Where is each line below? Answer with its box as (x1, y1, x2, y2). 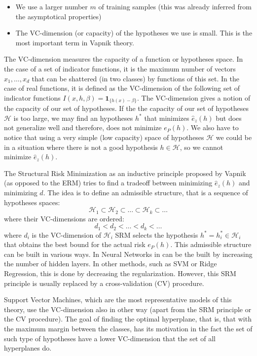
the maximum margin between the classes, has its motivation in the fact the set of (4, 323, 253, 334)
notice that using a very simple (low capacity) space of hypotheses (4, 132, 204, 142)
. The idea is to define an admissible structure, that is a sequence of (43, 187, 248, 198)
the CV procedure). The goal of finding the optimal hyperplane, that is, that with (4, 314, 252, 324)
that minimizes (144, 112, 189, 123)
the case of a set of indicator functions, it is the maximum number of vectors (4, 63, 236, 73)
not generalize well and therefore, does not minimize (4, 122, 162, 133)
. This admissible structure (170, 239, 252, 249)
